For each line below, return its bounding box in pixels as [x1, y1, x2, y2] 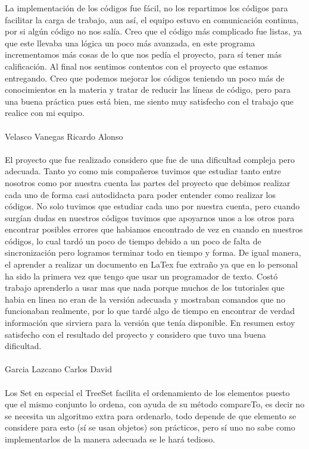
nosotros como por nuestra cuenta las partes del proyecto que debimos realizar [5, 176, 291, 189]
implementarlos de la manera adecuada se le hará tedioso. [5, 432, 216, 445]
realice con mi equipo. [5, 106, 85, 119]
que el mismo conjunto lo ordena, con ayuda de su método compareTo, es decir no [5, 398, 305, 410]
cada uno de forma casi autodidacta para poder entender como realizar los [5, 188, 276, 200]
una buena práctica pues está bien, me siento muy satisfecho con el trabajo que [5, 95, 294, 107]
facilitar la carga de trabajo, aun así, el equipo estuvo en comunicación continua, [5, 13, 299, 26]
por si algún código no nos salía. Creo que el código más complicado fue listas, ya [5, 25, 302, 37]
